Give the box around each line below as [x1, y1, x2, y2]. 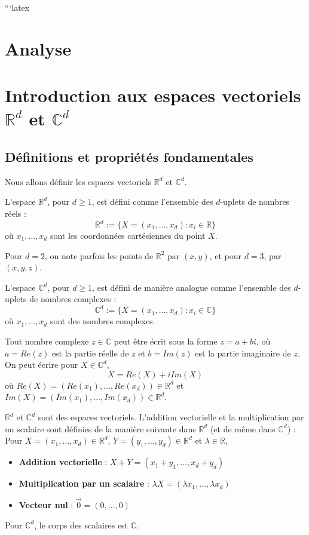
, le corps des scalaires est [34, 518, 129, 531]
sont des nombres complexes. [50, 315, 155, 327]
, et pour [209, 249, 241, 262]
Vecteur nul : [19, 499, 74, 511]
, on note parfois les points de [45, 249, 154, 262]
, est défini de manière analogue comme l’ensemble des [92, 281, 291, 293]
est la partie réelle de [51, 346, 129, 359]
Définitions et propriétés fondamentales [5, 147, 253, 165]
